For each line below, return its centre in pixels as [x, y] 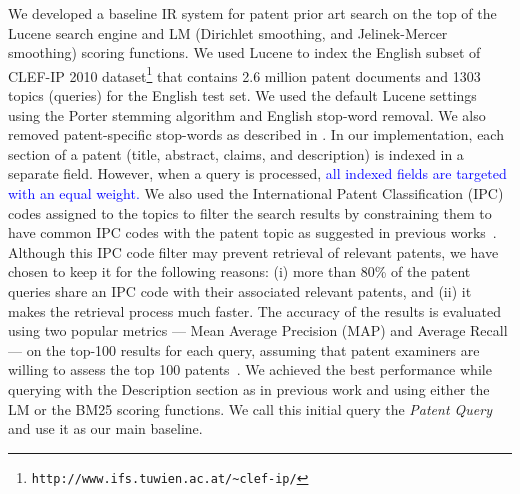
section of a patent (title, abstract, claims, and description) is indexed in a [236, 153]
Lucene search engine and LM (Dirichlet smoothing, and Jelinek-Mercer [228, 32]
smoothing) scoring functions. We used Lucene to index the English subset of [244, 52]
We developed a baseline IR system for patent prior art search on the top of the [252, 13]
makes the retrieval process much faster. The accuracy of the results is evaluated [255, 310]
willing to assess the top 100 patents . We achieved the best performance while [250, 369]
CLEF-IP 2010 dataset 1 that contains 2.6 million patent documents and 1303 [244, 74]
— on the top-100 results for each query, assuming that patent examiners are [244, 349]
